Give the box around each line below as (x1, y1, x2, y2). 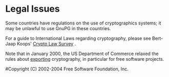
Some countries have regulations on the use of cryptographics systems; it (5, 20, 161, 26)
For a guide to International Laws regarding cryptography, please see (5, 35, 151, 41)
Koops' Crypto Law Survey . (17, 40, 76, 46)
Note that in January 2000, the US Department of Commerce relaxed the (5, 50, 159, 57)
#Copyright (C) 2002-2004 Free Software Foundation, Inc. (5, 66, 129, 72)
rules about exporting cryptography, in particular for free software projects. (5, 56, 164, 62)
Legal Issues (5, 3, 60, 15)
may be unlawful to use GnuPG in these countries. (5, 25, 111, 31)
